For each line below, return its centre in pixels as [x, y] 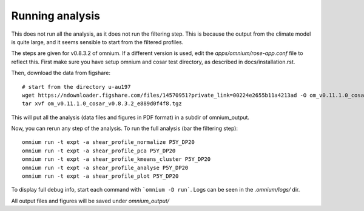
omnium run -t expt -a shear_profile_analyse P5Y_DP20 [105, 167]
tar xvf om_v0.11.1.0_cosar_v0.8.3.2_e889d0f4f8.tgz [102, 104]
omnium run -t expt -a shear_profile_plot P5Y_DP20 [100, 176]
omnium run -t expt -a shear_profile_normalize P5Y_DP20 [109, 142]
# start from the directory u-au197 [76, 87]
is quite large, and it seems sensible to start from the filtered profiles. [97, 42]
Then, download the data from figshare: [61, 73]
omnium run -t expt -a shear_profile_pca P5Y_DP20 [99, 151]
